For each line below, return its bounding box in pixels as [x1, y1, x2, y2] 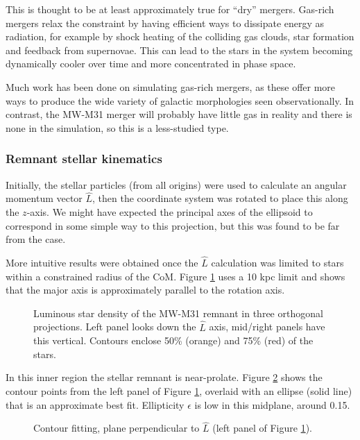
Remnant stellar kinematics [6, 150, 162, 167]
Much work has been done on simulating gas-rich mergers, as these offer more [6, 79, 336, 94]
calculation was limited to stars [211, 255, 344, 269]
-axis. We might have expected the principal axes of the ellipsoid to [26, 204, 313, 219]
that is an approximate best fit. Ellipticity [6, 397, 185, 412]
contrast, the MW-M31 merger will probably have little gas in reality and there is [6, 107, 352, 121]
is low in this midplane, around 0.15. [194, 397, 350, 412]
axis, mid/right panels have [209, 319, 325, 334]
